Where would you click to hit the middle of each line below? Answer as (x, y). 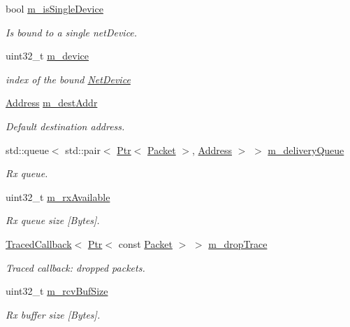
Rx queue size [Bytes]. (53, 220)
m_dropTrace (238, 243)
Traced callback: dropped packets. (75, 267)
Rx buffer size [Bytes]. (53, 314)
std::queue (27, 149)
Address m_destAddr (52, 103)
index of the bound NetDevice (68, 79)
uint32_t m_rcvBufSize (57, 291)
